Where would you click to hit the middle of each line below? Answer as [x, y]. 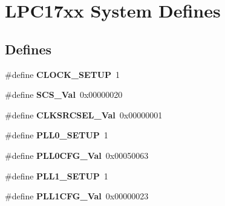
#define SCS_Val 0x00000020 [64, 95]
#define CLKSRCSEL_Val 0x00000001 [84, 114]
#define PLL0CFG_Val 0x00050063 [77, 155]
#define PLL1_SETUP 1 [57, 175]
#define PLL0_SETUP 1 [57, 135]
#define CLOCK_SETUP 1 [63, 74]
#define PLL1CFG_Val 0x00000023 [77, 196]
